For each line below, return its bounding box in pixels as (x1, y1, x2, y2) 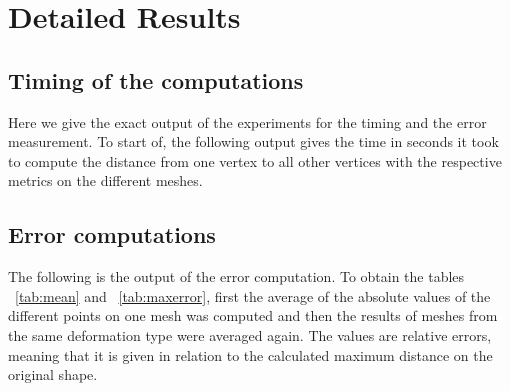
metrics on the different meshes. (8, 170, 203, 191)
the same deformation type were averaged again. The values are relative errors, (8, 324, 492, 345)
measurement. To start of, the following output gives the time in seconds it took (8, 131, 499, 152)
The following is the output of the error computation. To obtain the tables (8, 266, 465, 287)
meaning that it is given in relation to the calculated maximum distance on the (8, 344, 493, 365)
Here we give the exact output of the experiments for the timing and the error (8, 111, 487, 132)
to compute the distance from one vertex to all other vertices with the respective (8, 150, 502, 171)
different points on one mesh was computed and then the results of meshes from (8, 305, 498, 326)
